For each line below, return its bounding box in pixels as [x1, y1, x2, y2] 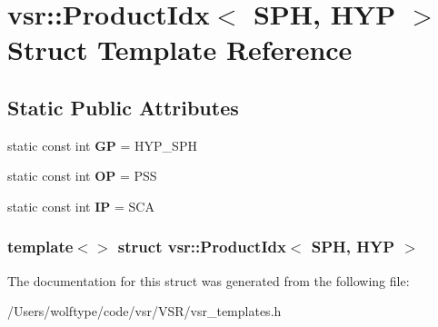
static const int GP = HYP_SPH [7, 135, 197, 154]
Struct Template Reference [7, 31, 353, 68]
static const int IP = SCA [7, 196, 154, 215]
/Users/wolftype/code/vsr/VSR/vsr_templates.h [7, 302, 282, 321]
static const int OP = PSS [7, 166, 157, 185]
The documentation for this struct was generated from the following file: [7, 271, 410, 290]
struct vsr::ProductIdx [117, 235, 286, 258]
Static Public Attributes [7, 93, 239, 121]
